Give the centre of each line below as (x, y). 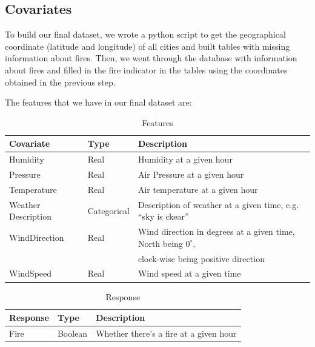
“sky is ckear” (163, 216)
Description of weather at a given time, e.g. (218, 204)
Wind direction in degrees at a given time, (216, 231)
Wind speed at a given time (189, 273)
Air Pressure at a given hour (191, 174)
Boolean (72, 333)
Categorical (108, 210)
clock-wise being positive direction (201, 258)
